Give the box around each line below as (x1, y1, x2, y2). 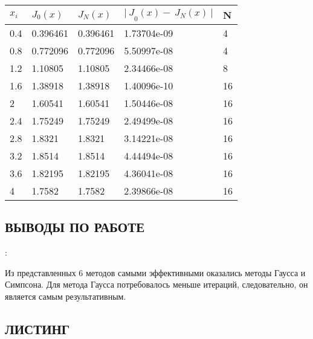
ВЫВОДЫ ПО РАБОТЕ (5, 218, 145, 236)
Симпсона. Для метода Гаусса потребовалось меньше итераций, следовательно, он (5, 278, 308, 291)
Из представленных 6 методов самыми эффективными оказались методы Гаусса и (5, 266, 306, 279)
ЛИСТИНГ (5, 319, 70, 338)
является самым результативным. (5, 289, 126, 302)
